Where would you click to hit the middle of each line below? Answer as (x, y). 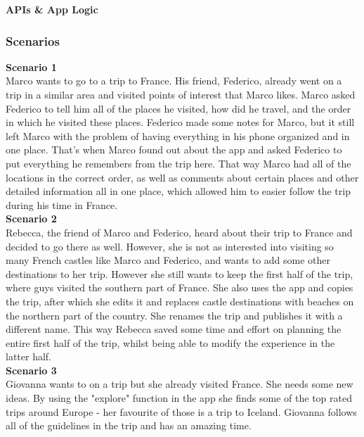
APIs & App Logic (52, 9)
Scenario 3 (31, 370)
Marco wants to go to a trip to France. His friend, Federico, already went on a (174, 81)
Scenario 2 (31, 218)
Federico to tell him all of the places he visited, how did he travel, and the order (178, 108)
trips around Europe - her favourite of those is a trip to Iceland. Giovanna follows (181, 411)
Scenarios (33, 40)
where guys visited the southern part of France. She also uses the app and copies (180, 287)
